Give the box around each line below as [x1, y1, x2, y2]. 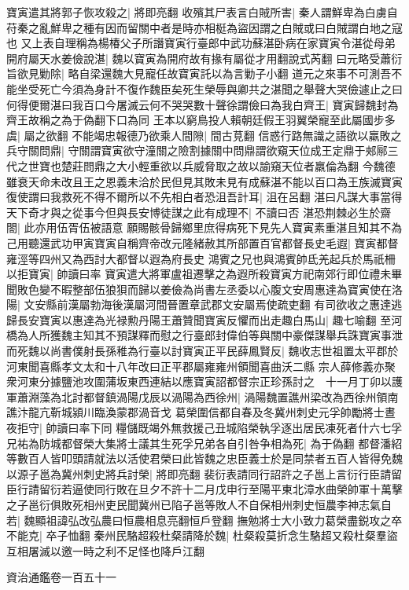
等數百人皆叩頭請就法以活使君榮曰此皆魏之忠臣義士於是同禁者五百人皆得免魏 [6, 450, 403, 467]
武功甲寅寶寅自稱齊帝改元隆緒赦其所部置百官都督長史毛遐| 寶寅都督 [50, 234, 399, 251]
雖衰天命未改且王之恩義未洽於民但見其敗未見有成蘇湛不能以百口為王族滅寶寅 [6, 173, 403, 189]
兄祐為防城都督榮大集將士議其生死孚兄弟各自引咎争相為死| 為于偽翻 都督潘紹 [6, 434, 403, 451]
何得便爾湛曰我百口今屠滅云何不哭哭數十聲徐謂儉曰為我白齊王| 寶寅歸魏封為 [6, 96, 399, 112]
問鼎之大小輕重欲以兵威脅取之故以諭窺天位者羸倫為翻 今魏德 [83, 157, 396, 174]
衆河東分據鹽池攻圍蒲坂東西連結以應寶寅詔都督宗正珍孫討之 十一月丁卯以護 [6, 373, 403, 390]
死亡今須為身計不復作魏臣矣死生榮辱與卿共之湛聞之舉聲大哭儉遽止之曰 [39, 80, 403, 97]
